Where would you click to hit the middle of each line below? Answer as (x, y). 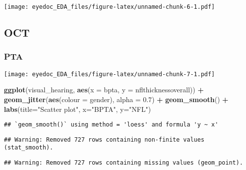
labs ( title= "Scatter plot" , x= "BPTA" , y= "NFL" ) (78, 109)
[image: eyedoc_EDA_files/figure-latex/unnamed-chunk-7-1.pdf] (109, 74)
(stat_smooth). (29, 148)
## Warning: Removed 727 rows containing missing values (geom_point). (123, 163)
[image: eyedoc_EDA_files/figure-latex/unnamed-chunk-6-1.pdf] (109, 7)
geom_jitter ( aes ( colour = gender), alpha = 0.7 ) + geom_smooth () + (116, 99)
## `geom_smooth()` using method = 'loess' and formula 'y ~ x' (111, 125)
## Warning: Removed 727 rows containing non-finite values (104, 139)
